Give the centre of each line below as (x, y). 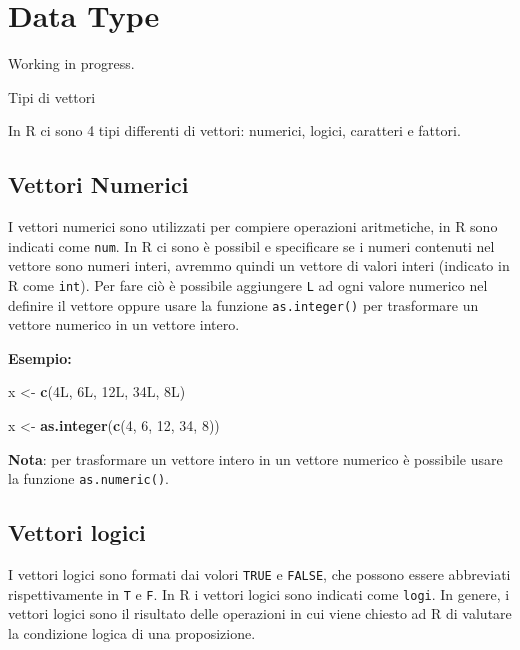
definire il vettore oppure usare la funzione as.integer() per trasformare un (243, 304)
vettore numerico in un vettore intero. (124, 324)
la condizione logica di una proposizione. (132, 633)
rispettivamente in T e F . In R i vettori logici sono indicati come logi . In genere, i (259, 593)
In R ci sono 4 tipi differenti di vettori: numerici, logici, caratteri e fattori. (234, 130)
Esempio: (40, 357)
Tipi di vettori (52, 96)
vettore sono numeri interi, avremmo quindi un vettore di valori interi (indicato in (259, 265)
